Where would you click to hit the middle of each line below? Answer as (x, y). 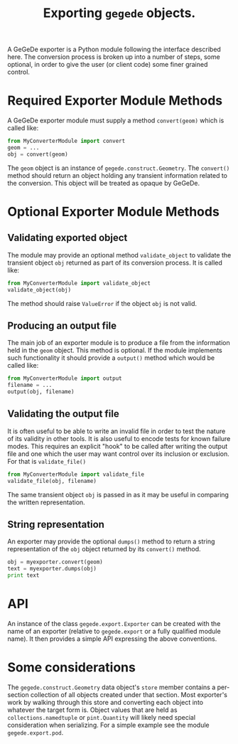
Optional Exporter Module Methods (114, 212)
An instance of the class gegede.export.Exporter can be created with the (114, 623)
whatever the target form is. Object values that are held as (92, 710)
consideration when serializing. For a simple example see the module (108, 725)
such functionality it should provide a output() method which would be (111, 358)
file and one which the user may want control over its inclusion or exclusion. (118, 454)
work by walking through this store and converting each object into (106, 702)
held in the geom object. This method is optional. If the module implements (115, 351)
